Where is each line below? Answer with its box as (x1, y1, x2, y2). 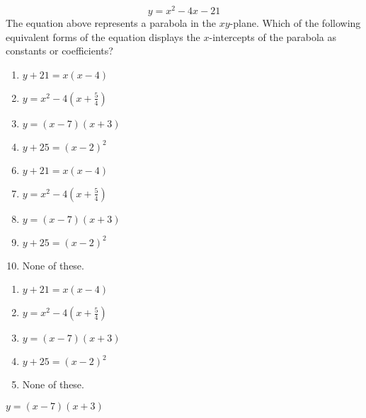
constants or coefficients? (6, 43, 113, 58)
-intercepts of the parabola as (209, 29, 337, 44)
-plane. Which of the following (229, 16, 361, 30)
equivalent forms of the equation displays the (6, 29, 200, 44)
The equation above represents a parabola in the (6, 16, 216, 30)
